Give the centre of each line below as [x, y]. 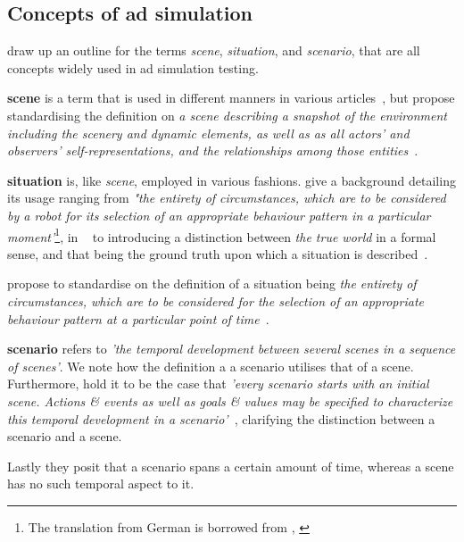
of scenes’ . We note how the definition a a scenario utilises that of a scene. [211, 366]
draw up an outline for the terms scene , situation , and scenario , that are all [214, 50]
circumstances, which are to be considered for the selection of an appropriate [215, 300]
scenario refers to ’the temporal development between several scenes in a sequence [232, 349]
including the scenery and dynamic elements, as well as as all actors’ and [208, 133]
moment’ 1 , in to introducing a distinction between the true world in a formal [222, 235]
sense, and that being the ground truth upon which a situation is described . [218, 253]
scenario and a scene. [65, 436]
